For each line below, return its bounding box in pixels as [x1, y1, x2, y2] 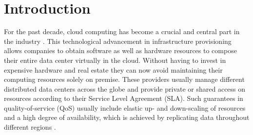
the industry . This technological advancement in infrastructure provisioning [4, 36, 232, 46]
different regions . [4, 122, 56, 132]
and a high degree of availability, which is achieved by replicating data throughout [4, 112, 250, 122]
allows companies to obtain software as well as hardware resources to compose [4, 45, 237, 56]
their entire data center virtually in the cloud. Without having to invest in [4, 55, 226, 65]
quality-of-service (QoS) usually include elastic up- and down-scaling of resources [4, 102, 246, 113]
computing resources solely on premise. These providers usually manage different [4, 74, 245, 84]
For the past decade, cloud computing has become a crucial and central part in [4, 26, 240, 37]
